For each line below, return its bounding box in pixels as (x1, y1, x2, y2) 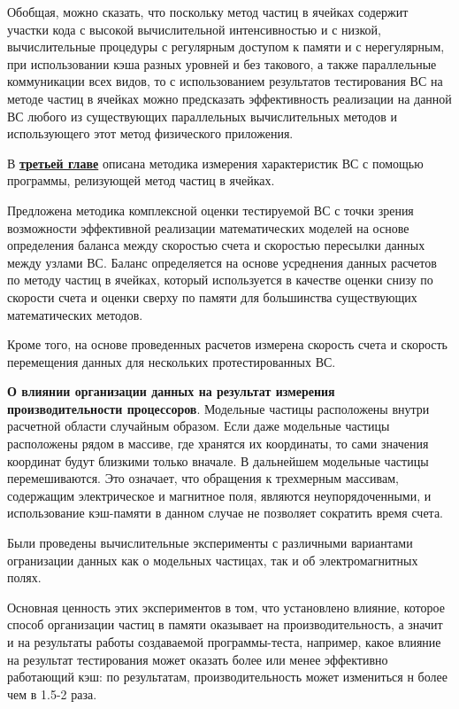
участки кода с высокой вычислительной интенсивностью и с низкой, (7, 19, 381, 38)
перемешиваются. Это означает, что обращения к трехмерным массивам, (7, 469, 399, 487)
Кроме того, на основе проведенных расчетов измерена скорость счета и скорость (7, 335, 448, 354)
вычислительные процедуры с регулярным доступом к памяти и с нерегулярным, (7, 37, 445, 56)
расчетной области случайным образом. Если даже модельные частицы (7, 417, 390, 435)
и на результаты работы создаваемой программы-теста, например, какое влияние (7, 633, 441, 651)
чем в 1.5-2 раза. (7, 684, 97, 703)
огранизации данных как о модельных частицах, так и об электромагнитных (7, 550, 418, 569)
